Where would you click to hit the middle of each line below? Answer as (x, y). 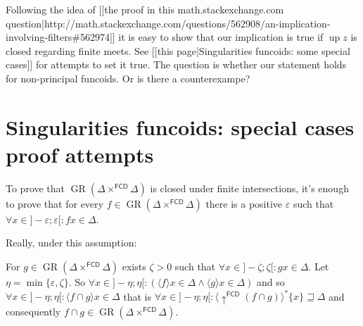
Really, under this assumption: (71, 243)
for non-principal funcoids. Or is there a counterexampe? (128, 78)
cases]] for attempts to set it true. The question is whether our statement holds (176, 64)
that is (138, 296)
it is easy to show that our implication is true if (221, 37)
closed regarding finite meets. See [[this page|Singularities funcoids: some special (178, 50)
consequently (33, 311)
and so (271, 282)
